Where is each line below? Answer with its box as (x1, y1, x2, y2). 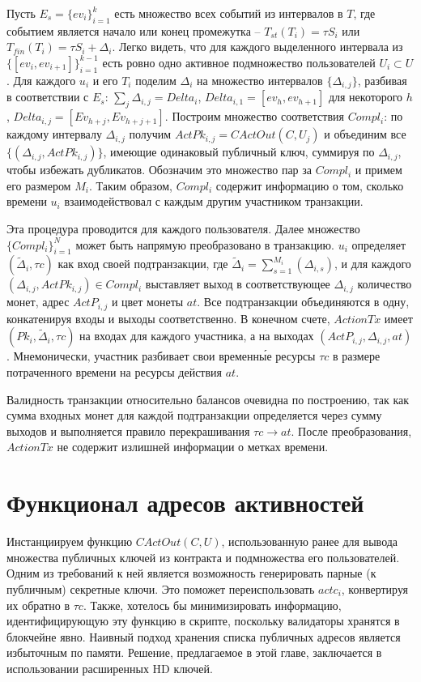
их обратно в (6, 596, 70, 613)
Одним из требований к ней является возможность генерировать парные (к (6, 565, 376, 582)
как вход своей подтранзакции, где (57, 255, 228, 272)
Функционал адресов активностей (6, 486, 364, 519)
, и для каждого (334, 255, 411, 272)
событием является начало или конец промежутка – (6, 22, 261, 39)
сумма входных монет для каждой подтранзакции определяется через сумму (6, 407, 382, 424)
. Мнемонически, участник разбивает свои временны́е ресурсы (6, 347, 316, 364)
